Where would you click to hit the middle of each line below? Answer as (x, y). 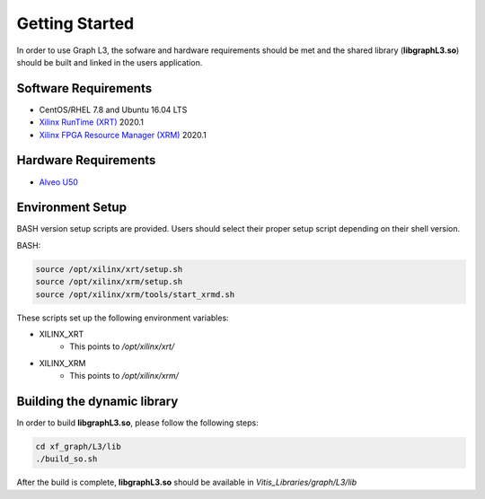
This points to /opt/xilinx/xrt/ (122, 346)
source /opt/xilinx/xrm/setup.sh (109, 282)
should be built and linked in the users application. (110, 62)
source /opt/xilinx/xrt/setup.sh (109, 269)
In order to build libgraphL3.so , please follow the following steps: (138, 423)
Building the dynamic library (97, 401)
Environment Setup (72, 208)
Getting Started (75, 23)
